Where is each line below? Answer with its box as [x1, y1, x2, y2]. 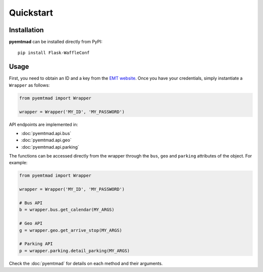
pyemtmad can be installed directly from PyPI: [9, 39, 102, 45]
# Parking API [19, 241, 53, 247]
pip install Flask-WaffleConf [18, 50, 90, 56]
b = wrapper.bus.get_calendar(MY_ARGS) [19, 207, 114, 213]
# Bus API [19, 200, 43, 206]
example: [9, 160, 28, 166]
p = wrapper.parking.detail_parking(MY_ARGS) [19, 248, 130, 253]
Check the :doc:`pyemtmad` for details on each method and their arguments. [9, 260, 163, 266]
